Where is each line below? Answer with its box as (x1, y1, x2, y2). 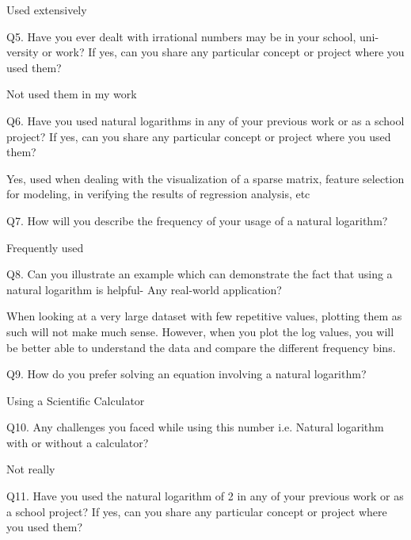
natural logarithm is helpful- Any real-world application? (6, 281, 282, 297)
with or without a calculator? (6, 434, 149, 450)
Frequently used (6, 239, 84, 255)
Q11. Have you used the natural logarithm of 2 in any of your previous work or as (6, 488, 404, 504)
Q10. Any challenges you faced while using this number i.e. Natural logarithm (6, 419, 384, 435)
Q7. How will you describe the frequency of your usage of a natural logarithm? (6, 212, 388, 228)
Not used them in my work (6, 86, 137, 102)
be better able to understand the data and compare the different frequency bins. (6, 339, 396, 355)
